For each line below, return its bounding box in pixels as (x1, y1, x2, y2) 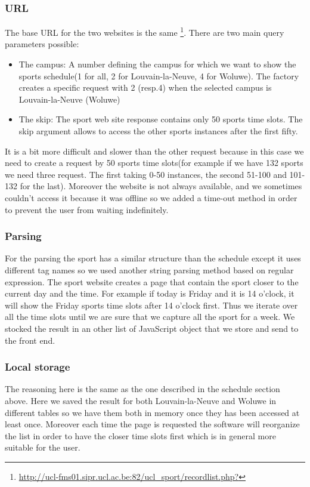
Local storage (5, 359, 70, 374)
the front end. (5, 334, 55, 346)
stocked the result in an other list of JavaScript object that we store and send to (5, 322, 299, 334)
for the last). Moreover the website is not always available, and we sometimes (20, 180, 302, 192)
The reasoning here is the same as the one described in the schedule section (5, 383, 280, 395)
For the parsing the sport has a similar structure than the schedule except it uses (5, 252, 301, 264)
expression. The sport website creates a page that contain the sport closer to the (5, 275, 299, 288)
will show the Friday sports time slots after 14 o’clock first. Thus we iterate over (5, 298, 298, 311)
